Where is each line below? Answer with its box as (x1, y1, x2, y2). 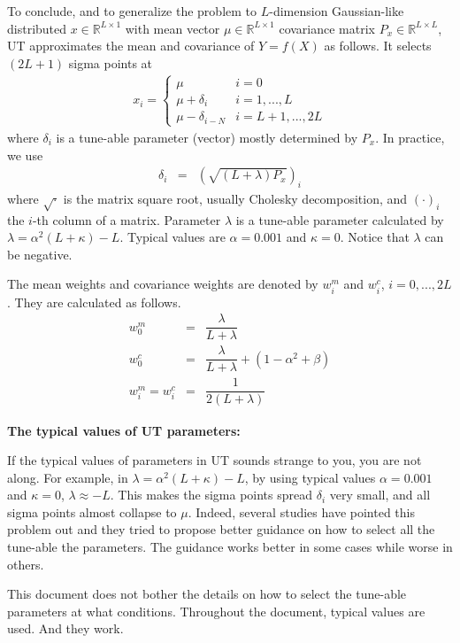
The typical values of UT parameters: (7, 421, 241, 439)
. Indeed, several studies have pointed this (188, 502, 415, 521)
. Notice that (340, 228, 410, 246)
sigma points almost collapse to (7, 502, 177, 521)
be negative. (7, 244, 73, 263)
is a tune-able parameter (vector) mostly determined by (56, 128, 358, 146)
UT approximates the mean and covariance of (7, 36, 255, 55)
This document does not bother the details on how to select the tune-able (7, 585, 407, 603)
